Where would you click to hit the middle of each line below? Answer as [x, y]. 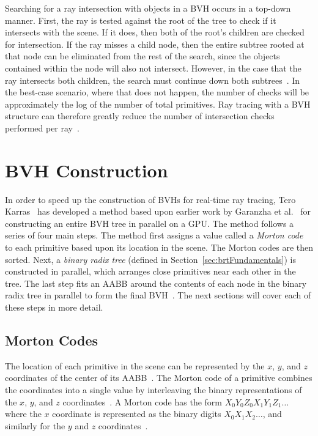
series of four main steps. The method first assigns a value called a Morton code [154, 235]
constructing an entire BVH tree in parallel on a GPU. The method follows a [150, 223]
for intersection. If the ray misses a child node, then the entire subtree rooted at [155, 44]
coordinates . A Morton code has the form [142, 401]
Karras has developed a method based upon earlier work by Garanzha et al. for [158, 211]
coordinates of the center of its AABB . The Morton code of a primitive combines [159, 378]
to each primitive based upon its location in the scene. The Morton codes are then [159, 247]
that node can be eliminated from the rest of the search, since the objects [142, 56]
